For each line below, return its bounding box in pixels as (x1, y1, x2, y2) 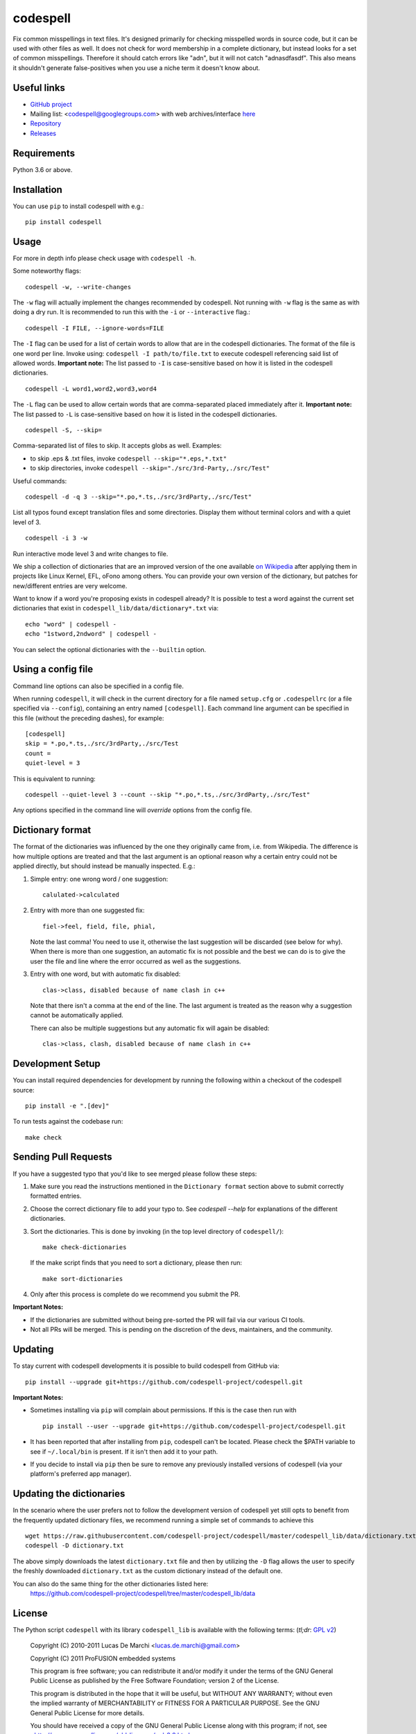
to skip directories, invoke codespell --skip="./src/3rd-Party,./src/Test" (30, 464, 270, 472)
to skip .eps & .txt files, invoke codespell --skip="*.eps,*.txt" (30, 454, 227, 463)
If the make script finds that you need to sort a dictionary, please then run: (30, 1259, 243, 1267)
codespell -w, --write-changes (25, 283, 132, 291)
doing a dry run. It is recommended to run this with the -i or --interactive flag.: (12, 308, 251, 316)
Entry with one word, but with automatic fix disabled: (30, 970, 181, 978)
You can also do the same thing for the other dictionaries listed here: (12, 1579, 209, 1588)
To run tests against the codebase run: (12, 1117, 123, 1126)
